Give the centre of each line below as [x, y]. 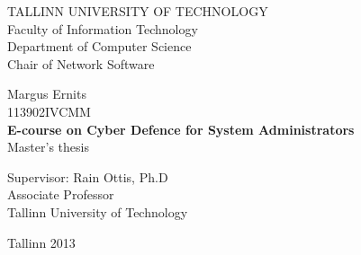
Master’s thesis [48, 147]
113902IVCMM [49, 111]
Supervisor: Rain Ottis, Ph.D [88, 176]
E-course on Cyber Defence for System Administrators [181, 129]
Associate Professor [61, 194]
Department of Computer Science [99, 46]
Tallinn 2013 [41, 242]
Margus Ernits [47, 94]
